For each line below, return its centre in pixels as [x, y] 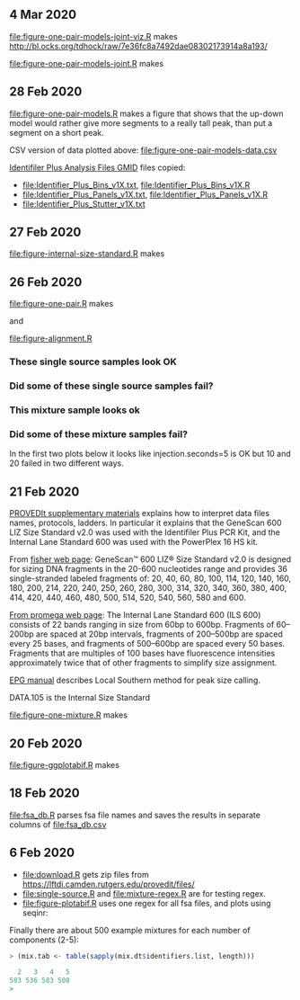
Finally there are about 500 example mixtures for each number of [130, 930]
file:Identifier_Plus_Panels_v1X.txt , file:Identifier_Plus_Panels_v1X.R [145, 194]
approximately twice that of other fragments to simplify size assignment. [143, 663]
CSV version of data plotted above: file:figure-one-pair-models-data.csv [143, 150]
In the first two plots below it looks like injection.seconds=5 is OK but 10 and [150, 454]
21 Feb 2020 [44, 491]
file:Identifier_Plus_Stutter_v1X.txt [84, 204]
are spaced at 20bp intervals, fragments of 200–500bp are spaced [159, 634]
